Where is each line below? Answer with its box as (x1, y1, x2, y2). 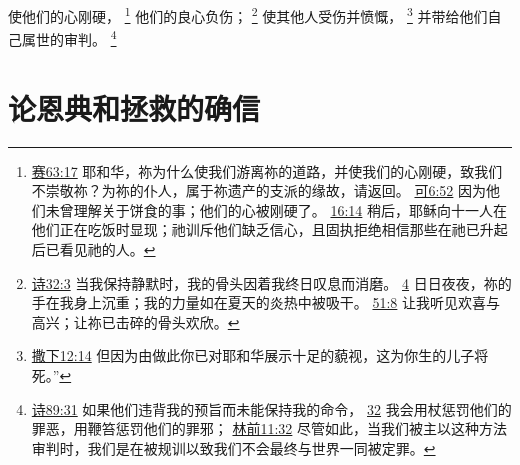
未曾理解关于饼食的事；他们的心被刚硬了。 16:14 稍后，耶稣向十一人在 (45, 199, 508, 220)
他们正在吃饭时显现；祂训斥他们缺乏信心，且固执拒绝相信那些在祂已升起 (31, 219, 508, 240)
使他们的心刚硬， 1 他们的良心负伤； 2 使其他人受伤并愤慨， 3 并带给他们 (8, 3, 488, 26)
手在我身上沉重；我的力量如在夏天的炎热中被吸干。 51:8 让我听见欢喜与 (31, 292, 501, 313)
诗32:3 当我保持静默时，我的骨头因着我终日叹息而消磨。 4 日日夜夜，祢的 (31, 272, 512, 293)
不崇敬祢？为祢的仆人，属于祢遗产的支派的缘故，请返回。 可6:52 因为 (31, 180, 487, 201)
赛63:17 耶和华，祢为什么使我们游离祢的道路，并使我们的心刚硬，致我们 (31, 160, 503, 181)
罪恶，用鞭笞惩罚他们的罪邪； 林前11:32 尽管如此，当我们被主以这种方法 (31, 418, 508, 439)
